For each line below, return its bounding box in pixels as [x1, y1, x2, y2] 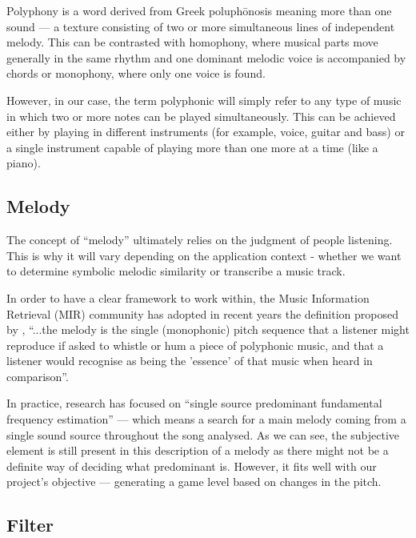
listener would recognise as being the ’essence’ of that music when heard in [6, 352, 373, 369]
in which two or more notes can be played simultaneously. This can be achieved [6, 107, 396, 124]
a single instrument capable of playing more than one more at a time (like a [6, 139, 378, 155]
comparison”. [6, 367, 69, 384]
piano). [6, 155, 41, 171]
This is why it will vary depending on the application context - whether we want [6, 247, 402, 263]
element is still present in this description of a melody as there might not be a [6, 442, 389, 459]
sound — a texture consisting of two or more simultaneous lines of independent [6, 18, 395, 34]
